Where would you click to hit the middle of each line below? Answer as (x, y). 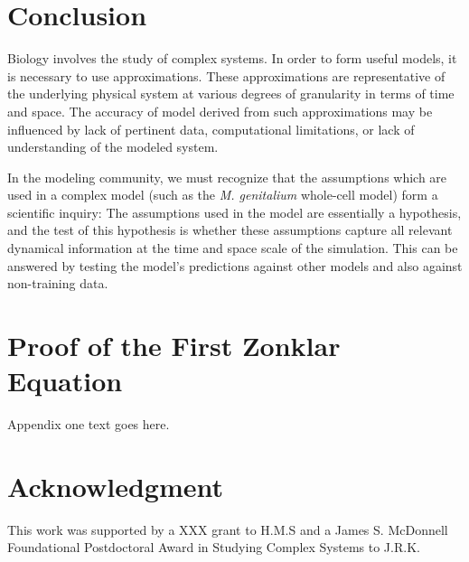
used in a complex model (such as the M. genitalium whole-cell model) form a (223, 195)
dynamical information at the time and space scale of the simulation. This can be (233, 248)
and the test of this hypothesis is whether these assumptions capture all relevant (230, 230)
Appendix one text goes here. (89, 424)
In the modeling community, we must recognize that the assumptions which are (227, 177)
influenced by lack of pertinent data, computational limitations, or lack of (211, 129)
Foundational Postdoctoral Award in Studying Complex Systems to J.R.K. (214, 547)
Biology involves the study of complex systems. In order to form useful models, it (232, 58)
